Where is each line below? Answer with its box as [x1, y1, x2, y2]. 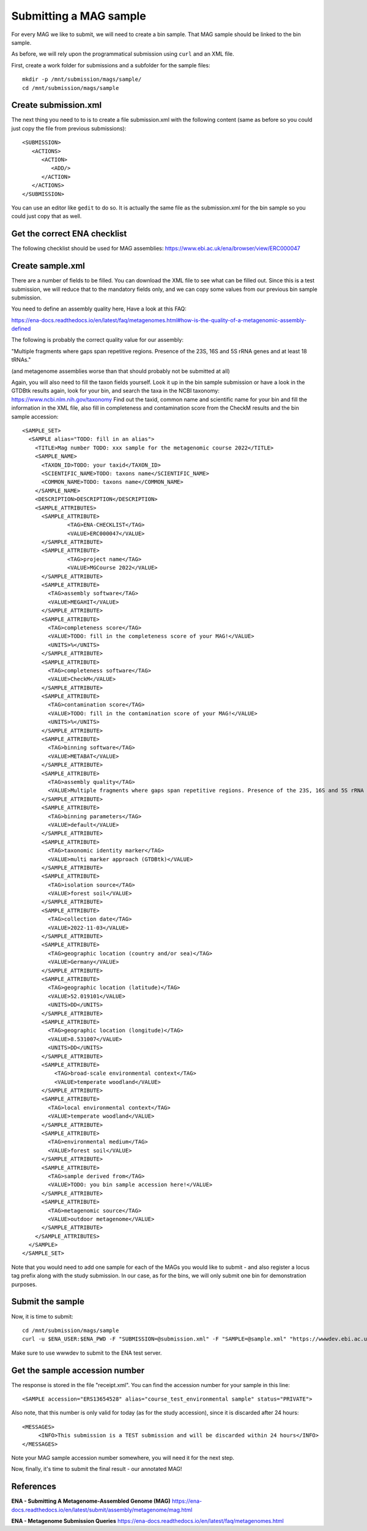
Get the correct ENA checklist [11, 228, 127, 239]
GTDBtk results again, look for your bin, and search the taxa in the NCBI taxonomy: [11, 387, 220, 394]
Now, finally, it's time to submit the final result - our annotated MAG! [11, 1465, 182, 1473]
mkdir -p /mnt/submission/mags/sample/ [22, 76, 142, 83]
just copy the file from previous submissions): [11, 124, 127, 132]
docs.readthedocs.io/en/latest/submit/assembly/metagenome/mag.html [11, 1506, 193, 1513]
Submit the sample [11, 1296, 85, 1307]
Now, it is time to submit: [11, 1312, 73, 1320]
